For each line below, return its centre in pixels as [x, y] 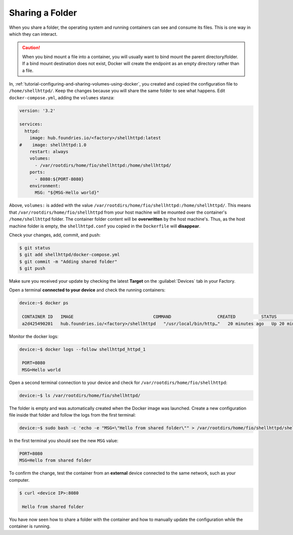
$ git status [35, 248]
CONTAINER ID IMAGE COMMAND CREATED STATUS [149, 317]
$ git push [32, 268]
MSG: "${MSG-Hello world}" [67, 193]
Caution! [31, 48]
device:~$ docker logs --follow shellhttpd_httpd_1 [83, 349]
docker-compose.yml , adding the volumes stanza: [62, 97]
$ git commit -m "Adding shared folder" [68, 261]
